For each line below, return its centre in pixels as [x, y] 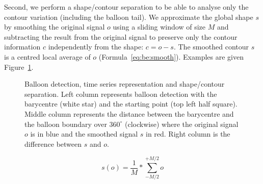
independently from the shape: [96, 47]
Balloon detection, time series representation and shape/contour [125, 84]
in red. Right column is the [188, 134]
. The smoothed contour [211, 47]
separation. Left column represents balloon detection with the [121, 94]
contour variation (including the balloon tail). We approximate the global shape [129, 17]
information [22, 47]
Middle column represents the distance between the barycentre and [129, 113]
